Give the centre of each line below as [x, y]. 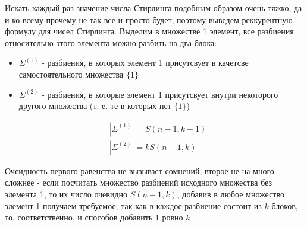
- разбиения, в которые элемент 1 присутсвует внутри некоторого [160, 94]
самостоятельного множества [71, 74]
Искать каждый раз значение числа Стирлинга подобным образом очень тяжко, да [153, 8]
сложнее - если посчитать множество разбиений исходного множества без [139, 182]
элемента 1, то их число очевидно [66, 194]
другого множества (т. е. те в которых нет [95, 106]
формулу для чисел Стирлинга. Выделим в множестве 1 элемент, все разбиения [149, 31]
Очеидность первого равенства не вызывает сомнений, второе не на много [140, 170]
